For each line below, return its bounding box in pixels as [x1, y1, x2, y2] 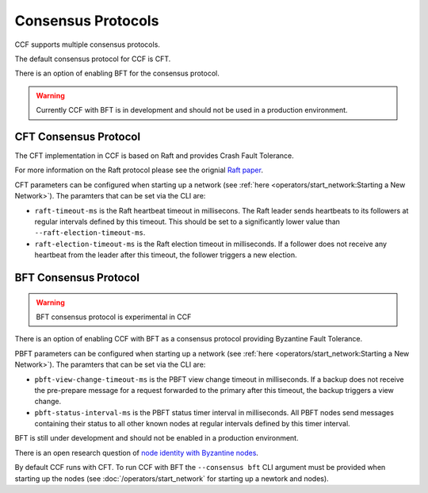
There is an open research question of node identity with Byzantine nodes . [14, 448, 259, 457]
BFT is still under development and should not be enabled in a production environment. [14, 433, 299, 443]
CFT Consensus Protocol [14, 129, 141, 143]
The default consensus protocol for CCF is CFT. [14, 54, 171, 64]
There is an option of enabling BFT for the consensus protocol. [14, 68, 220, 79]
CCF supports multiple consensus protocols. [14, 40, 160, 49]
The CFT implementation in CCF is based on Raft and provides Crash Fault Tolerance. [14, 151, 294, 160]
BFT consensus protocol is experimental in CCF [36, 312, 192, 322]
